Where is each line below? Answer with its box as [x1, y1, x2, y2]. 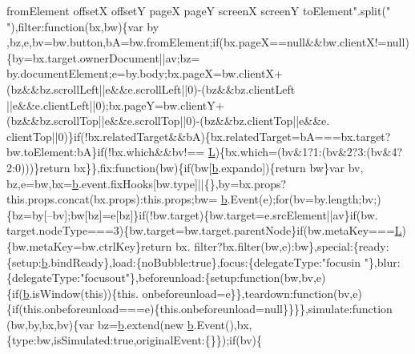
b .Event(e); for [220, 191, 289, 207]
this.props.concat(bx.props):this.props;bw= [6, 191, 218, 207]
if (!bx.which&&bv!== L [97, 143, 216, 160]
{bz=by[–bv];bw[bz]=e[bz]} [6, 206, 139, 223]
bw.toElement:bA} [6, 143, 98, 160]
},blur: [368, 253, 401, 270]
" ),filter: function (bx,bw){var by [6, 18, 159, 34]
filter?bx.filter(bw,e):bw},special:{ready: [194, 237, 389, 254]
